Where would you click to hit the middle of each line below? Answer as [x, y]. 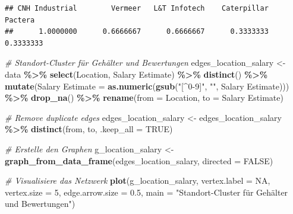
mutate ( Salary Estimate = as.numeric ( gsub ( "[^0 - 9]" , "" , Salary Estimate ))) [147, 86]
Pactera [20, 20]
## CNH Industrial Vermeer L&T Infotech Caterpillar [137, 8]
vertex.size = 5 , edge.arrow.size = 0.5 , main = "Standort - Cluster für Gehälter [146, 192]
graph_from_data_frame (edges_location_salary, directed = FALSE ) [139, 160]
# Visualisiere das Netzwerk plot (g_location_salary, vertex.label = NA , [138, 181]
